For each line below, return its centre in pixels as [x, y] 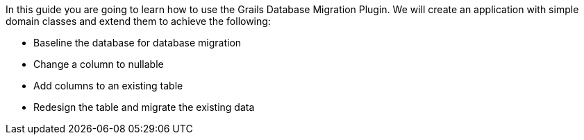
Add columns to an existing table [108, 86]
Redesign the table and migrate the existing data [144, 107]
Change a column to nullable [99, 64]
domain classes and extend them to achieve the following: [138, 21]
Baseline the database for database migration [137, 43]
